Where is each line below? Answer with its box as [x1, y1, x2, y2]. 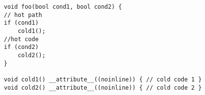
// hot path [4, 11, 42, 18]
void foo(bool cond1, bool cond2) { [4, 3, 122, 10]
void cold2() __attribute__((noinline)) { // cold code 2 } [4, 84, 202, 91]
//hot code [4, 35, 39, 43]
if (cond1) [4, 19, 39, 27]
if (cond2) [4, 44, 39, 51]
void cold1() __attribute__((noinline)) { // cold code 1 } [4, 76, 202, 83]
